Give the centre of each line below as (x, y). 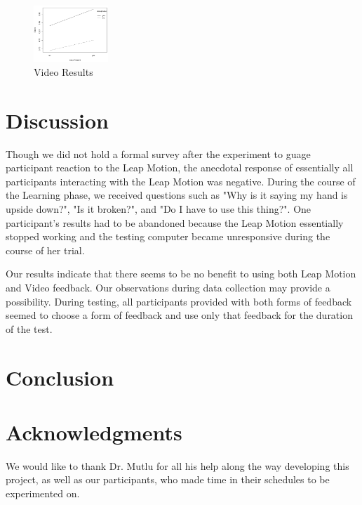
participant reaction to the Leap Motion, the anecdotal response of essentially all (180, 168)
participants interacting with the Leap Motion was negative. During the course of (181, 181)
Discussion (57, 120)
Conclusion (60, 377)
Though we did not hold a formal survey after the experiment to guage (158, 153)
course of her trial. (45, 250)
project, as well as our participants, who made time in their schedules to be (168, 479)
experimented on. (43, 493)
